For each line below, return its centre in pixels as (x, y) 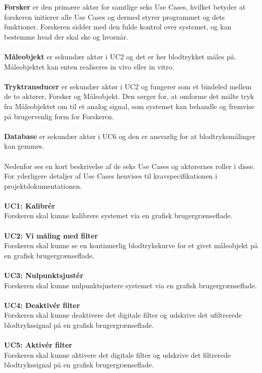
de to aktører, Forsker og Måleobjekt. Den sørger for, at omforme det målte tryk (129, 96)
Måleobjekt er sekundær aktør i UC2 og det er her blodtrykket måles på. (120, 56)
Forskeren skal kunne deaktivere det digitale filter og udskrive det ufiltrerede (123, 315)
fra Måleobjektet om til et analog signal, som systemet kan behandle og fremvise (129, 106)
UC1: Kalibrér (30, 205)
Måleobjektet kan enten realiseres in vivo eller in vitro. (89, 66)
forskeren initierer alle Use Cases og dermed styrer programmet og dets (115, 16)
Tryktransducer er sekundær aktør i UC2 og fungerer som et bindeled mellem (128, 86)
